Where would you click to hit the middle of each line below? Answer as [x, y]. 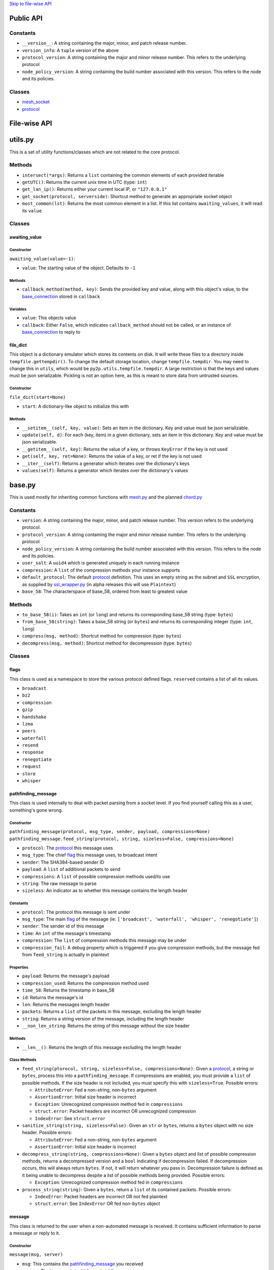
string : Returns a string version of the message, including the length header [103, 1019]
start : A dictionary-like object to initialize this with [76, 406]
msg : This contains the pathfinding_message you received [83, 1264]
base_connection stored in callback [61, 296]
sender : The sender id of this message [63, 926]
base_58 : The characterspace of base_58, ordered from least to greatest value [105, 591]
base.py [23, 485]
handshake [34, 717]
